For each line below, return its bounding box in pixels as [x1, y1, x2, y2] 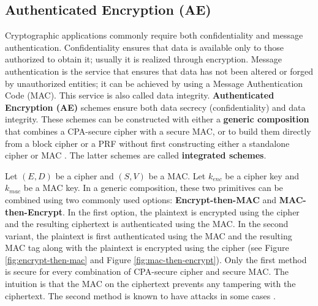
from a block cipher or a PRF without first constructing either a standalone [5, 136, 290, 149]
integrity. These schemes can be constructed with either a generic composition [5, 113, 309, 125]
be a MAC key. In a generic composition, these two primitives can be [23, 181, 283, 194]
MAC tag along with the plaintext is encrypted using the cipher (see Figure [5, 241, 289, 254]
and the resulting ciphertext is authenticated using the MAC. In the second [5, 217, 289, 230]
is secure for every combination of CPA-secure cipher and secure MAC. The [5, 265, 289, 278]
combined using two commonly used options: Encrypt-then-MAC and [5, 193, 277, 206]
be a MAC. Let [148, 169, 206, 182]
